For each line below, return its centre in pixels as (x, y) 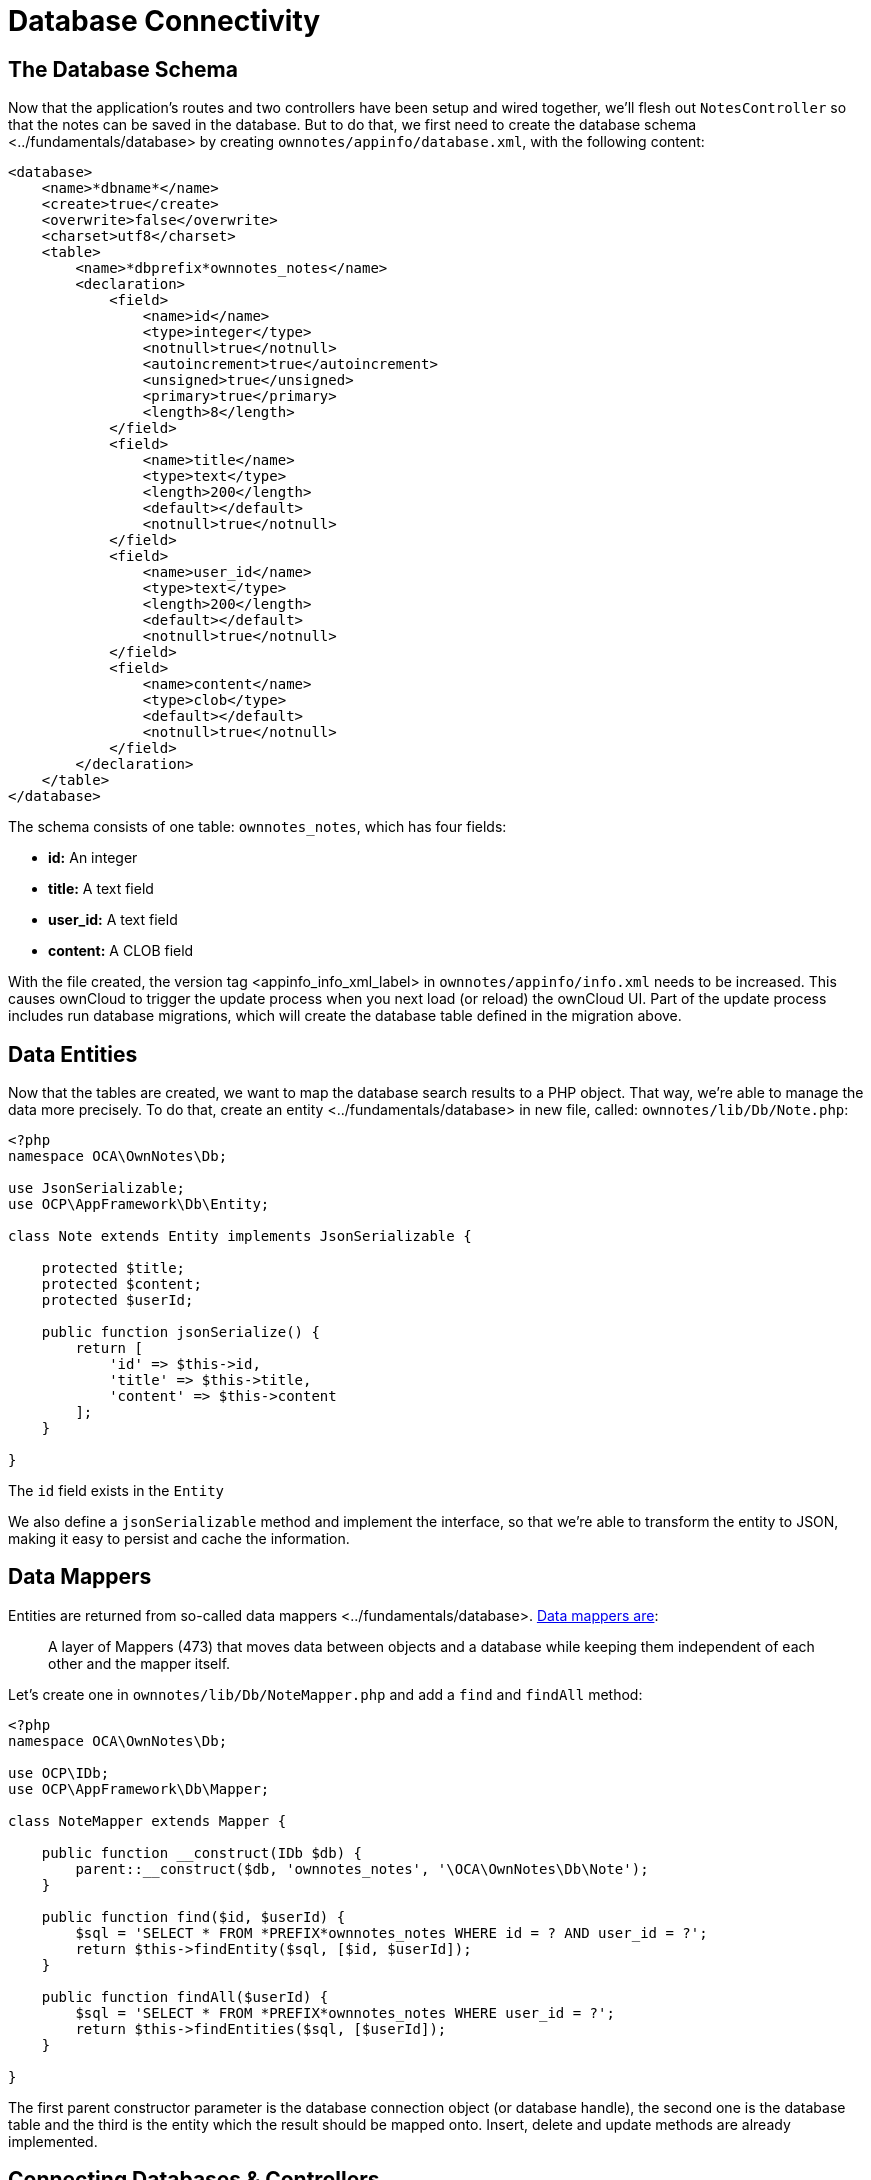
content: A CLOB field (121, 951)
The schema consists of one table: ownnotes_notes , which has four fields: (257, 827)
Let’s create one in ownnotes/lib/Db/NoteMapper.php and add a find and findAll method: (325, 1694)
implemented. (53, 2141)
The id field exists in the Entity (116, 1491)
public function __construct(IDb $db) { (202, 1852)
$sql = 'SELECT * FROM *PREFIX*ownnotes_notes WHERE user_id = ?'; (345, 2012)
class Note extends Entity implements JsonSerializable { (240, 1236)
